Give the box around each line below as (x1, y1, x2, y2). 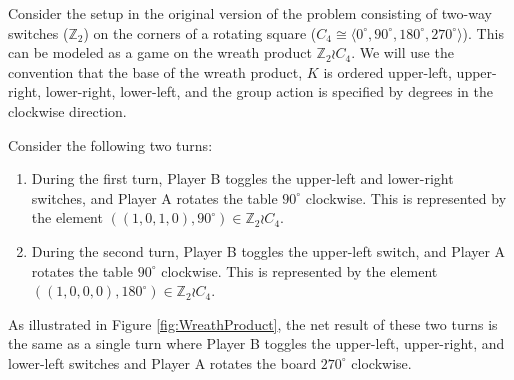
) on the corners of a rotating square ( (83, 22, 317, 43)
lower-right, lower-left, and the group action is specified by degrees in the (45, 81, 494, 102)
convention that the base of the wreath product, (8, 61, 303, 82)
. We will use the (351, 42, 454, 63)
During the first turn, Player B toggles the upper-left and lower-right (31, 168, 454, 189)
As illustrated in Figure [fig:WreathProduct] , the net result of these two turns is (8, 313, 498, 334)
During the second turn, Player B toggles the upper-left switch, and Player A (31, 240, 506, 261)
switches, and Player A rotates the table (31, 187, 278, 208)
